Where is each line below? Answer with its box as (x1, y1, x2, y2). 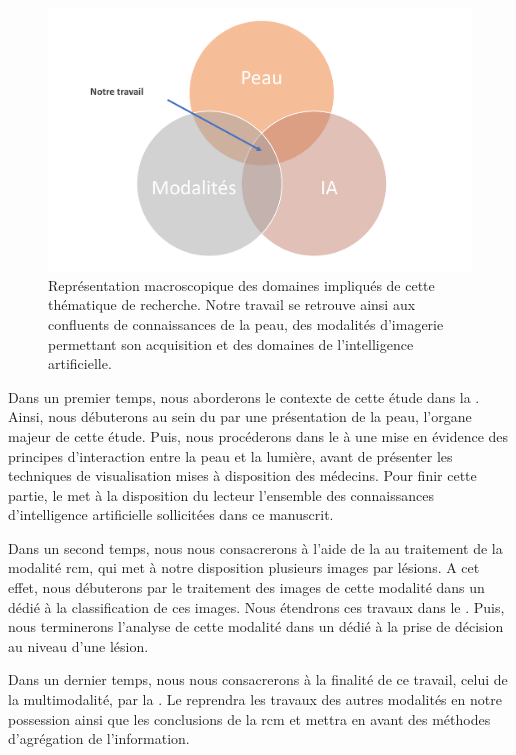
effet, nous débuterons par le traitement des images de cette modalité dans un (8, 577, 485, 598)
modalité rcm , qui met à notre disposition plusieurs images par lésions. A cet (8, 557, 480, 578)
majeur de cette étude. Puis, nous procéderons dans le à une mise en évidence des (8, 425, 509, 446)
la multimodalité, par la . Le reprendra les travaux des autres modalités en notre (8, 689, 502, 710)
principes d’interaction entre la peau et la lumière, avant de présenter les (8, 445, 453, 466)
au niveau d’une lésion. (8, 635, 149, 656)
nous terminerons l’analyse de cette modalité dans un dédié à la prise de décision (8, 616, 504, 637)
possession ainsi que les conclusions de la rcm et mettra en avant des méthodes (8, 708, 491, 729)
